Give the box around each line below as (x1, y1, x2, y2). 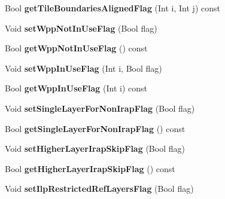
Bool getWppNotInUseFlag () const (5, 42, 148, 54)
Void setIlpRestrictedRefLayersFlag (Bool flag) (5, 182, 194, 195)
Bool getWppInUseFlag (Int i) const (5, 82, 148, 94)
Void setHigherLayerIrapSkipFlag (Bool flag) (5, 142, 185, 155)
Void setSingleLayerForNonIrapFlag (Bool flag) (5, 102, 195, 114)
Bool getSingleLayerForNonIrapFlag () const (5, 122, 186, 134)
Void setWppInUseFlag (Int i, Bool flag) (5, 62, 162, 74)
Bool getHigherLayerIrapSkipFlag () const (5, 162, 175, 174)
